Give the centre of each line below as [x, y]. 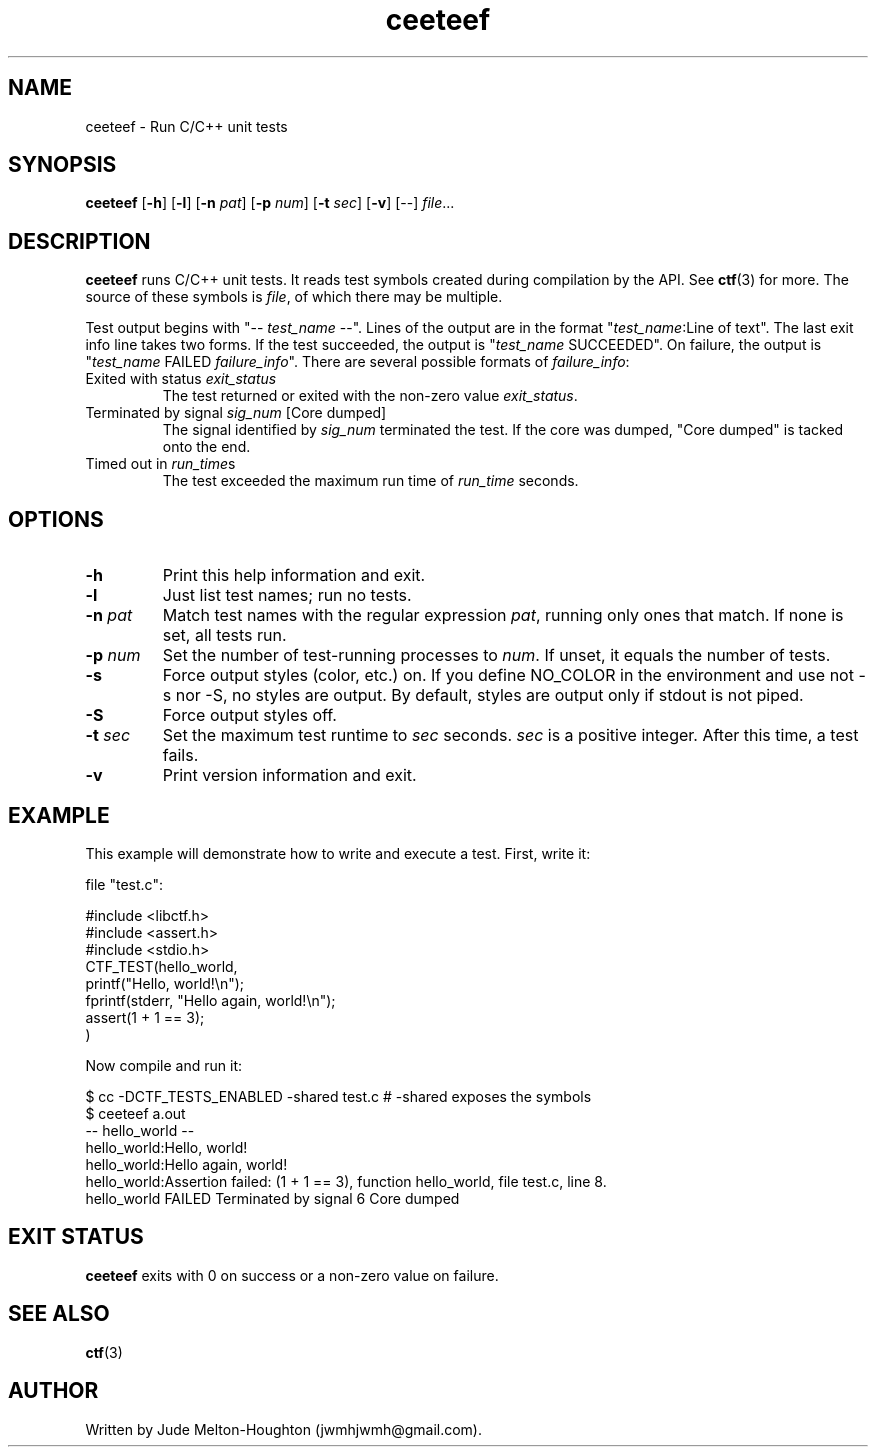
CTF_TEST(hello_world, [161, 966]
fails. [180, 755]
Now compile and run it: [163, 1065]
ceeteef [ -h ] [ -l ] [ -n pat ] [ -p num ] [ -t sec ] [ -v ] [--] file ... [270, 203]
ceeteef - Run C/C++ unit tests [186, 126]
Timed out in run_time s [160, 464]
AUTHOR [53, 1391]
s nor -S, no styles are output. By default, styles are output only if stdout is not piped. [483, 695]
